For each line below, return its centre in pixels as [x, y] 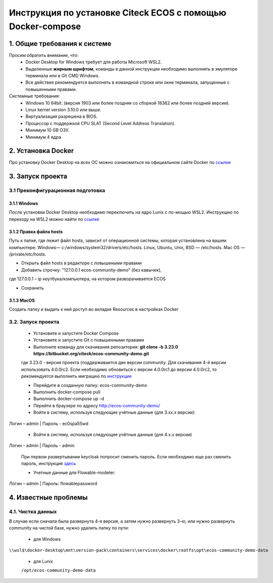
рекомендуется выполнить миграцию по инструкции [76, 376]
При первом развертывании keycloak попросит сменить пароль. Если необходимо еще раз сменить [126, 456]
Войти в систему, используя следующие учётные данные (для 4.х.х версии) [113, 434]
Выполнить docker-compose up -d [69, 399]
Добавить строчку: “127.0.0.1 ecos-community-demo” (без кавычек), [91, 270]
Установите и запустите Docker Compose [76, 333]
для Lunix [43, 561]
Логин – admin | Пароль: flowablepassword [53, 483]
